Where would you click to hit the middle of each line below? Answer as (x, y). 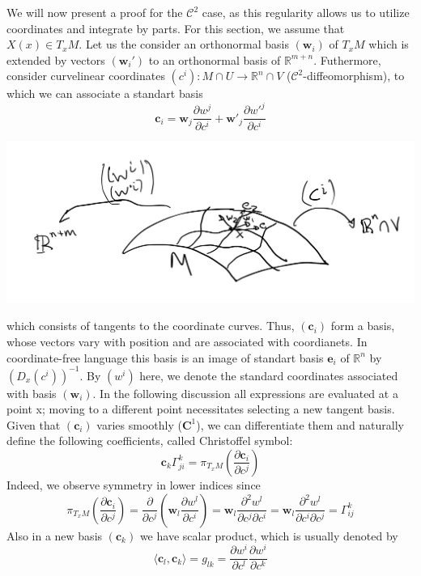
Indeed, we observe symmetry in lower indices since (134, 484)
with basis (32, 393)
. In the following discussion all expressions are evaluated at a (245, 393)
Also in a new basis (55, 535)
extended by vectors (56, 59)
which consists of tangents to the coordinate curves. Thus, (151, 326)
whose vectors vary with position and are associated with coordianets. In (187, 341)
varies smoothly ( (139, 424)
